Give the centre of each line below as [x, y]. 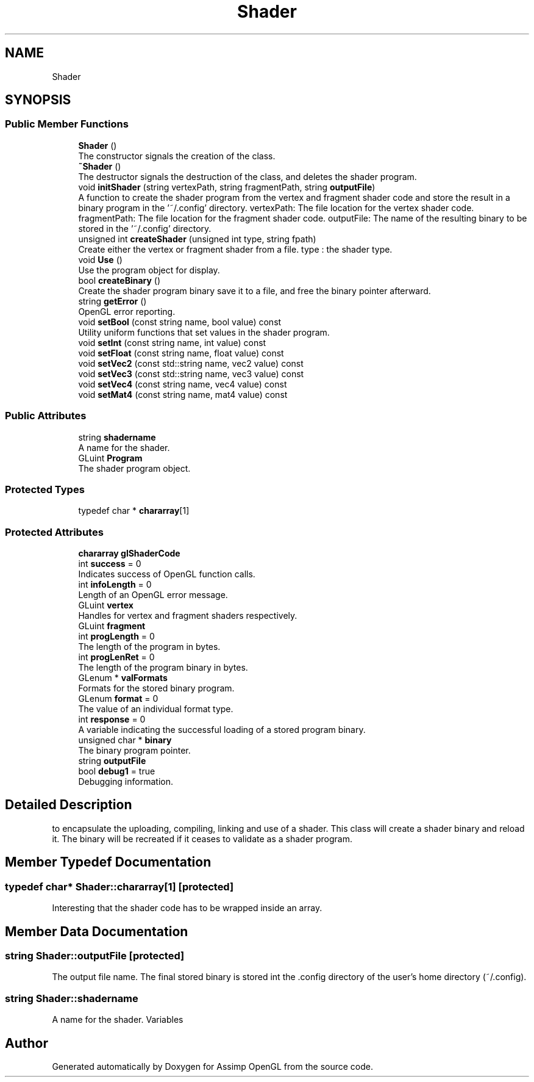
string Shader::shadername [72, 998]
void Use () [100, 259]
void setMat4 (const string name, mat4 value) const [183, 394]
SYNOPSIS [38, 100]
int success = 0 [110, 564]
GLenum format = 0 [118, 699]
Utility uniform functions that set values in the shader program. [204, 332]
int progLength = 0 [116, 637]
